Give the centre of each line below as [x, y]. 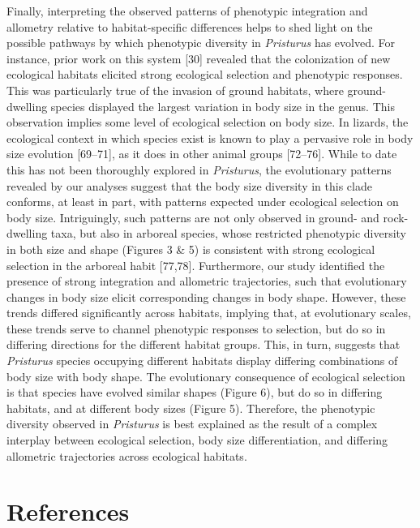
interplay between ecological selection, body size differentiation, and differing [197, 440]
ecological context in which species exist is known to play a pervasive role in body [210, 137]
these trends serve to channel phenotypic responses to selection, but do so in [196, 328]
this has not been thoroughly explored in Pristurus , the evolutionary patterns [199, 169]
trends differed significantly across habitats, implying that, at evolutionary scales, [209, 313]
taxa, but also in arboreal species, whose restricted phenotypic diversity [228, 233]
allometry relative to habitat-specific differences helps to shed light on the [190, 26]
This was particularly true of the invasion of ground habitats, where [175, 90]
